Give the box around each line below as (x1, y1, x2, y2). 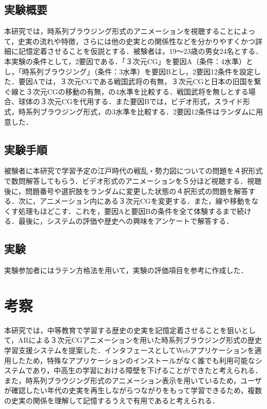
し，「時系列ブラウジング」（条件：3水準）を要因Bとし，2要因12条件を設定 (4, 66, 254, 76)
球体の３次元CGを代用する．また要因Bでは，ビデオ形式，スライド (18, 96, 243, 107)
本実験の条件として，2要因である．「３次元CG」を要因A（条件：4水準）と (4, 55, 254, 66)
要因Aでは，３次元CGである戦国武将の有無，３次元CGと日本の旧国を (18, 76, 254, 87)
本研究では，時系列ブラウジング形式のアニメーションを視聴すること (4, 26, 234, 36)
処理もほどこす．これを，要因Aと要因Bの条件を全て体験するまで (18, 205, 237, 216)
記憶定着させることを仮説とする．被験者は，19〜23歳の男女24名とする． (18, 46, 263, 56)
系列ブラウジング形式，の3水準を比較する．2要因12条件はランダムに (25, 106, 256, 116)
